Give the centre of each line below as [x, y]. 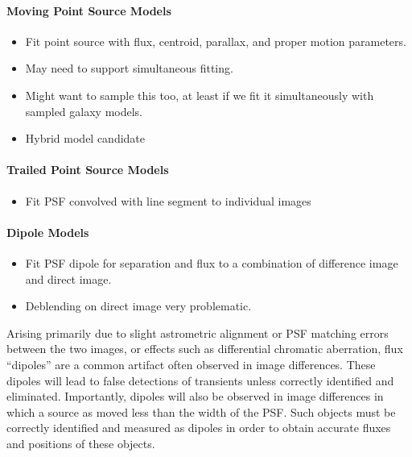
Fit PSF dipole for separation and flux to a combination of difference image [212, 262]
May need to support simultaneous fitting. [129, 68]
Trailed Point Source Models [88, 170]
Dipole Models [48, 232]
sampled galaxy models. [84, 111]
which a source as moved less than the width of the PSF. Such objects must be [201, 411]
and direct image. [68, 278]
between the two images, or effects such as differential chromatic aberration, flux [205, 349]
